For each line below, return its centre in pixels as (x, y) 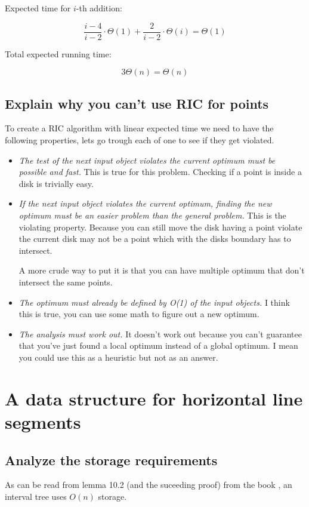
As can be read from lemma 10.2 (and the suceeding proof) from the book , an (149, 485)
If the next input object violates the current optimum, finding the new (145, 203)
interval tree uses (36, 496)
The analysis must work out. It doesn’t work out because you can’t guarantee (160, 334)
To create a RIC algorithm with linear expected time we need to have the (139, 128)
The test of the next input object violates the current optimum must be (147, 160)
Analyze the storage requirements (111, 460)
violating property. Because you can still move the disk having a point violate (160, 227)
